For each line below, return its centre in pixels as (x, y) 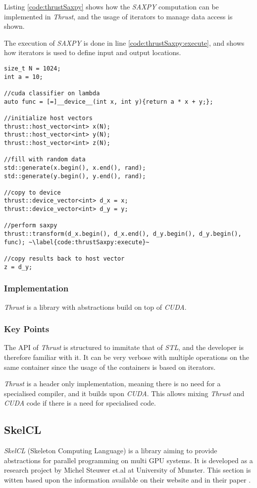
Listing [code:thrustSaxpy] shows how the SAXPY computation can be (111, 6)
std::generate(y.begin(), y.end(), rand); (75, 176)
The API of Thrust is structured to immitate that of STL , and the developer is (124, 347)
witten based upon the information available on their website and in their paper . (128, 479)
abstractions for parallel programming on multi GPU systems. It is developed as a (128, 460)
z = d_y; (18, 267)
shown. (14, 26)
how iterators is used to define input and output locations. (93, 52)
